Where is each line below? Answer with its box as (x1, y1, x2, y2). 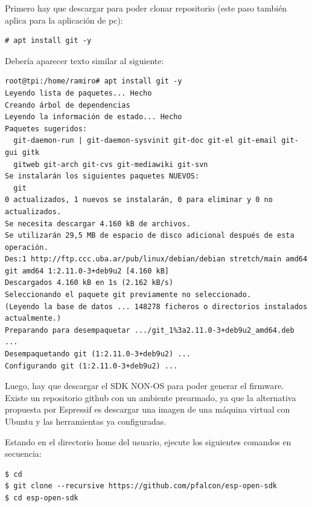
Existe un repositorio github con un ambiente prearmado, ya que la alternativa (5, 391, 296, 404)
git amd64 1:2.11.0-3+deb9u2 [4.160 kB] (5, 266, 170, 275)
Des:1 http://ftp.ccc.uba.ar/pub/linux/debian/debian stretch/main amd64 (5, 255, 308, 264)
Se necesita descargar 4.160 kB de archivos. (5, 219, 191, 228)
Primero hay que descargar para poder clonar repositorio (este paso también (5, 2, 287, 14)
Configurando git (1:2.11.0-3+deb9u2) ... (5, 361, 178, 370)
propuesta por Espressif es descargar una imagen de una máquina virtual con (5, 403, 290, 416)
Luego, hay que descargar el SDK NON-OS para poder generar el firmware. (5, 379, 284, 392)
